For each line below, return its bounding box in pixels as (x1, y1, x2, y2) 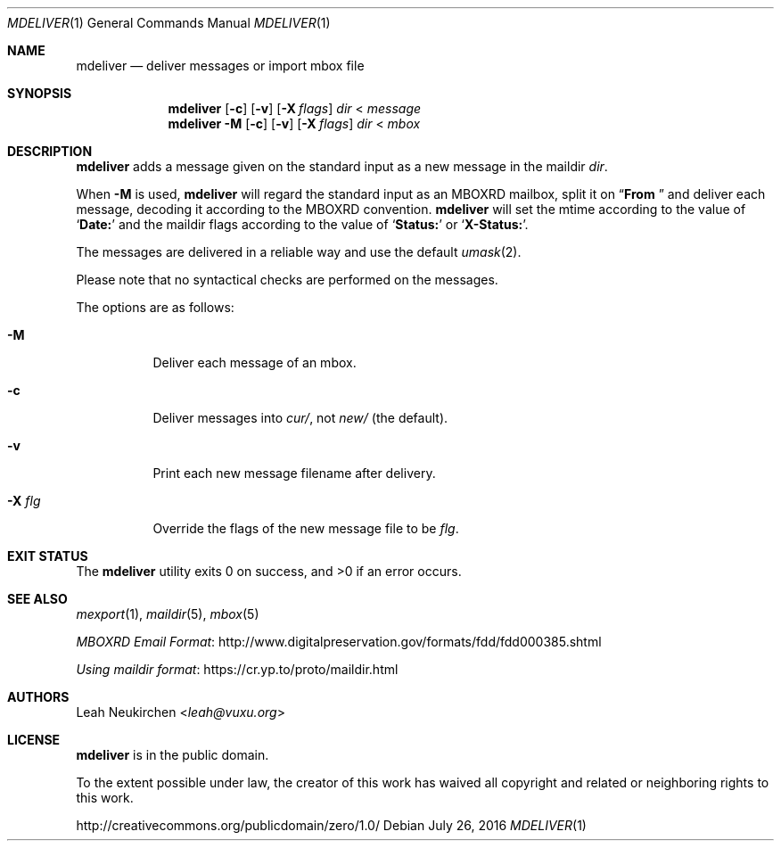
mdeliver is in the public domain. (76, 747, 269, 762)
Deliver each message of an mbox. (152, 355, 357, 370)
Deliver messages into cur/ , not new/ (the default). (152, 410, 448, 425)
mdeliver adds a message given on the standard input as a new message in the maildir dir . (76, 159, 608, 174)
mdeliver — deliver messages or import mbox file (76, 58, 365, 73)
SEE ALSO (7, 591, 68, 606)
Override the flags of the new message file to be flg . (152, 521, 459, 536)
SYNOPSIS (7, 86, 72, 101)
